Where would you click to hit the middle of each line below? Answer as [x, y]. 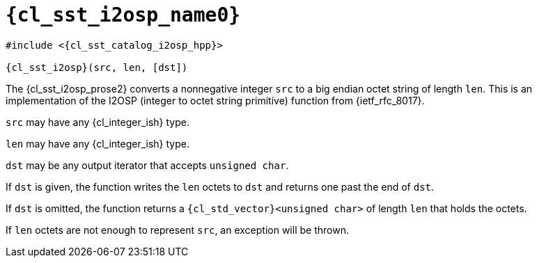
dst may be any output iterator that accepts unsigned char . [147, 165]
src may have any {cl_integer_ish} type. [98, 122]
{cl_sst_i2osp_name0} [123, 15]
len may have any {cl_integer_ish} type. [98, 143]
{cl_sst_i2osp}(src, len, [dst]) [97, 67]
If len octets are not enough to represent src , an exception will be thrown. [177, 230]
